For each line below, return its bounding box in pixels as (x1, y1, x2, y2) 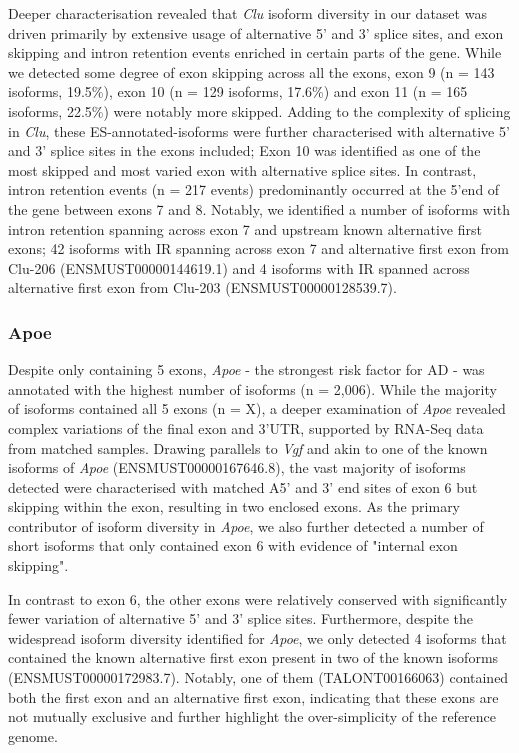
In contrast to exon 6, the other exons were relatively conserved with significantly (8, 588, 508, 609)
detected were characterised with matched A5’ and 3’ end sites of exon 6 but (8, 476, 478, 497)
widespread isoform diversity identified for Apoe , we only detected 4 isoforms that (8, 627, 507, 648)
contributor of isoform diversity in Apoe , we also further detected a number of (8, 515, 484, 536)
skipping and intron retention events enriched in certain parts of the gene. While (8, 42, 502, 63)
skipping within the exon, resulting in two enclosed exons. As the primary (8, 496, 461, 517)
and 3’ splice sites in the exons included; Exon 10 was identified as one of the (8, 140, 481, 161)
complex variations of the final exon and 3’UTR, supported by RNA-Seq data (8, 417, 484, 438)
